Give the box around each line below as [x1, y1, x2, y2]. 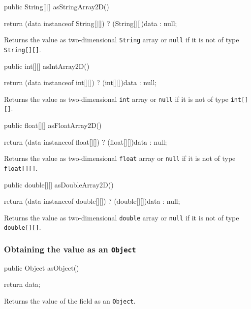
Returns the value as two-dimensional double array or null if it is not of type [4, 212, 239, 222]
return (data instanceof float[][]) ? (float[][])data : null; [4, 136, 167, 147]
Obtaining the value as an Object [4, 243, 136, 255]
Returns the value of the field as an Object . [4, 295, 136, 306]
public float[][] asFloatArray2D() [4, 120, 102, 130]
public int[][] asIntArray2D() [4, 61, 90, 71]
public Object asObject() [4, 262, 79, 273]
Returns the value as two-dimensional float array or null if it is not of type [4, 153, 236, 163]
